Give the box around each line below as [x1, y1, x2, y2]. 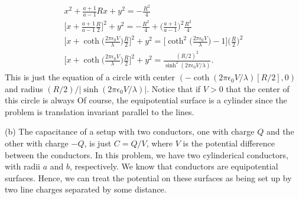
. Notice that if [147, 82, 201, 94]
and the [266, 125, 294, 138]
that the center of [226, 82, 290, 94]
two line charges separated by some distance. [5, 183, 167, 195]
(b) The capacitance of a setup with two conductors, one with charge [5, 125, 255, 138]
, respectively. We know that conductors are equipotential [69, 160, 278, 172]
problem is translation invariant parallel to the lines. [5, 105, 194, 118]
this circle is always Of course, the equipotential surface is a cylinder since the [5, 94, 287, 106]
